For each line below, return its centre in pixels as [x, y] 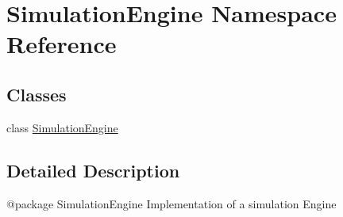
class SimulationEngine [62, 127]
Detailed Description [93, 170]
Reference [62, 44]
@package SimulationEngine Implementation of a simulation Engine [171, 203]
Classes [37, 94]
